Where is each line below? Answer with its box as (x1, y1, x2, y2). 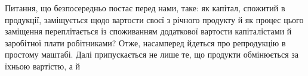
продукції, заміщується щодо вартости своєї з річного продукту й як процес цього (5, 13, 304, 26)
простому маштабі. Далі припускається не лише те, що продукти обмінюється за (5, 48, 299, 61)
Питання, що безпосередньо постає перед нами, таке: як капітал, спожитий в (5, 2, 285, 14)
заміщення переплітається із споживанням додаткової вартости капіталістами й (5, 25, 292, 37)
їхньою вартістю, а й (5, 59, 81, 72)
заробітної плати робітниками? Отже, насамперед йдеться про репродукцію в (5, 36, 286, 49)
